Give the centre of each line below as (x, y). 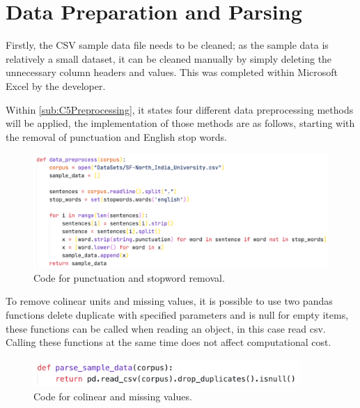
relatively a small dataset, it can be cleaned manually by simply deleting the (169, 58)
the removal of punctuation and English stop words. (116, 136)
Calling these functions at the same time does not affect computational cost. (169, 342)
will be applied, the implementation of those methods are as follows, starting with (180, 123)
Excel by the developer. (56, 85)
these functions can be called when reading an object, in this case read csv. (166, 328)
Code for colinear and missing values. (113, 396)
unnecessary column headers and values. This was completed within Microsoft (172, 72)
